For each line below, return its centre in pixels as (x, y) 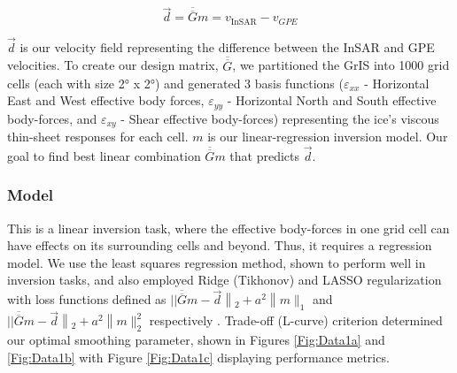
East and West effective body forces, (106, 100)
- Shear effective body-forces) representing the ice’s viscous (280, 118)
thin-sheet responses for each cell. (98, 137)
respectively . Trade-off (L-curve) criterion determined (296, 320)
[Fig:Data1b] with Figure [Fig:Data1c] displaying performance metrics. (198, 357)
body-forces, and (52, 118)
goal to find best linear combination (104, 155)
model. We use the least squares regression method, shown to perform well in (217, 262)
